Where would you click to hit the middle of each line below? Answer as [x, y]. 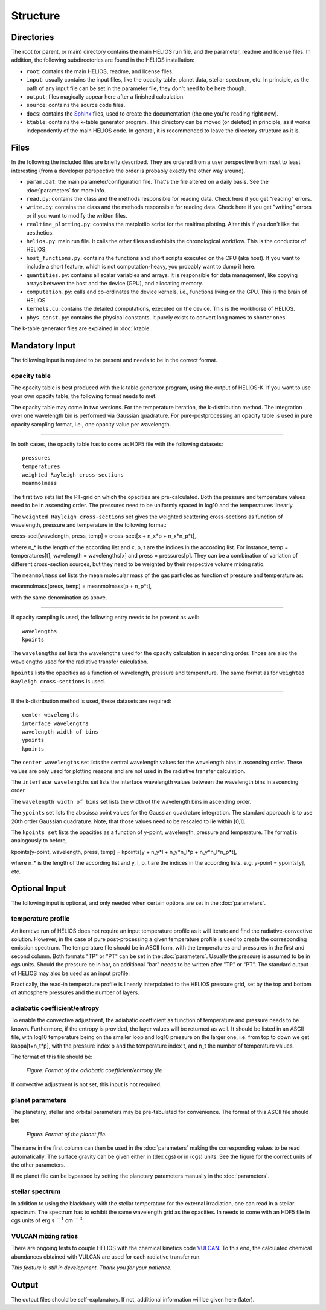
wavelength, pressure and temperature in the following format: [89, 525]
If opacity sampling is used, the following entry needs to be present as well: [105, 618]
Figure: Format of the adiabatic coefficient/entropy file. [95, 1070]
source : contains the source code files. [76, 105]
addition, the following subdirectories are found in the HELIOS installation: [103, 60]
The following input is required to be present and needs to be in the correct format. [114, 360]
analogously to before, [39, 841]
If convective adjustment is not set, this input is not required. [86, 1084]
